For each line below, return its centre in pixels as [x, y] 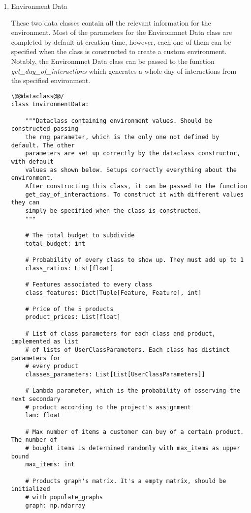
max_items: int [50, 465]
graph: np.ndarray [55, 505]
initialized [31, 489]
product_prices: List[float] [73, 317]
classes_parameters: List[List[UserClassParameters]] [115, 375]
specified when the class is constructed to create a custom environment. [119, 51]
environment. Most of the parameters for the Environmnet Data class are [122, 32]
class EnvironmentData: [50, 104]
